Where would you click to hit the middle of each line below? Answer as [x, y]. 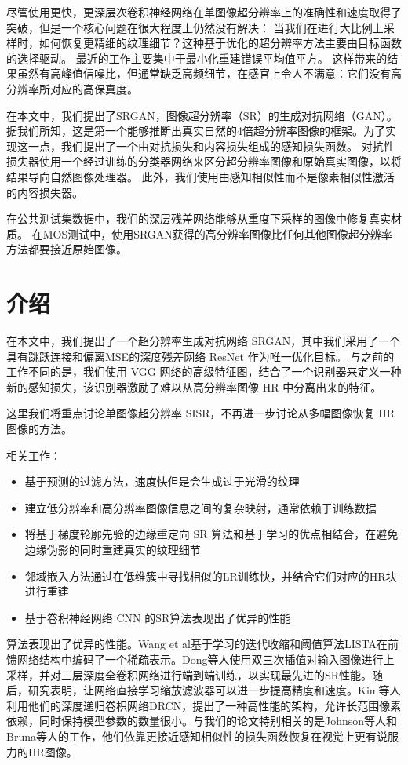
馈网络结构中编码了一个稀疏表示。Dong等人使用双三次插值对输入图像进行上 [200, 659]
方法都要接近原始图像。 [67, 249]
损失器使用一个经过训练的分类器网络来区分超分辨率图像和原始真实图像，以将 [204, 161]
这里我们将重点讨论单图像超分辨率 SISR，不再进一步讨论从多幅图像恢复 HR [201, 413]
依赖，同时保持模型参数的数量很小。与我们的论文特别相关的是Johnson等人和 [202, 721]
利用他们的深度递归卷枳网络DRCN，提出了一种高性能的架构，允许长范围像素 [204, 705]
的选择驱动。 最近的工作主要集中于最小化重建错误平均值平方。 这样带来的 [197, 58]
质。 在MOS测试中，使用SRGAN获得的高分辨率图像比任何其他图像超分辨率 [199, 233]
